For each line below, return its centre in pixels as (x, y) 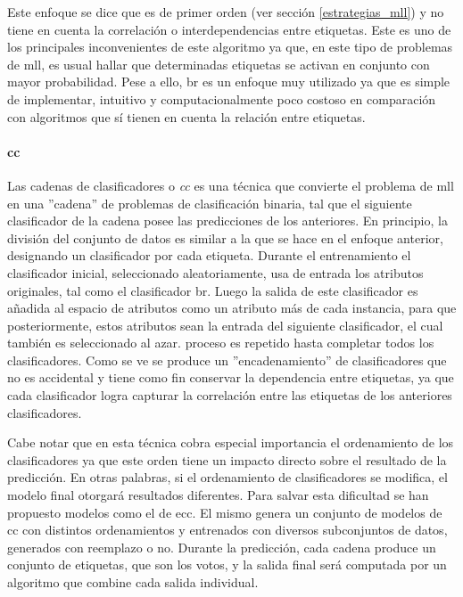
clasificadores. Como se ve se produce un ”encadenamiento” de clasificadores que (227, 360)
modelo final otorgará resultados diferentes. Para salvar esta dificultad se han (218, 495)
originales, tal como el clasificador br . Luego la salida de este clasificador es (213, 290)
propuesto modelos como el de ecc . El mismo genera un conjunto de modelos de (225, 512)
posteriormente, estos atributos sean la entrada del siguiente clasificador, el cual (225, 325)
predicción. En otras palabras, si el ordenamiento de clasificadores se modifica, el (227, 477)
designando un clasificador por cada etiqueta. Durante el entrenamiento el (209, 255)
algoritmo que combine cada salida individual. (133, 582)
